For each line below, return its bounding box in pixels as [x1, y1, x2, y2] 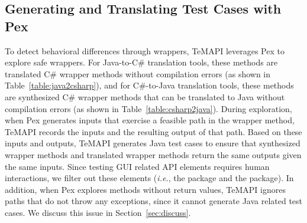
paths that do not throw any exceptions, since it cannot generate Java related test [5, 195, 303, 207]
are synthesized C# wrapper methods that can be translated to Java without [5, 90, 285, 103]
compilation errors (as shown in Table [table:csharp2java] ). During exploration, [5, 102, 292, 114]
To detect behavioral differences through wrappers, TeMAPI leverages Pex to [5, 44, 285, 57]
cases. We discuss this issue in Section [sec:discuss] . [5, 206, 191, 218]
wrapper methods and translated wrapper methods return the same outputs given [5, 148, 302, 160]
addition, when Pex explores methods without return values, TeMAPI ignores [5, 183, 286, 195]
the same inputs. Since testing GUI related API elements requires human [5, 160, 270, 172]
